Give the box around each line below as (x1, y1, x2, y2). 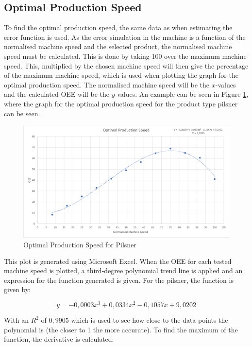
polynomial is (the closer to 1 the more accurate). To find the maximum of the (4, 324, 238, 334)
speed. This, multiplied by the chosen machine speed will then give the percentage (4, 60, 249, 70)
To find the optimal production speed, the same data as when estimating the (4, 22, 233, 33)
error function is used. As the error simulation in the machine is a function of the (4, 32, 246, 42)
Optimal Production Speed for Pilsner (23, 240, 136, 250)
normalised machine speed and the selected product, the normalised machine (4, 41, 232, 52)
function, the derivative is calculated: (4, 334, 114, 344)
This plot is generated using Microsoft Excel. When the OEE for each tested (4, 256, 232, 266)
